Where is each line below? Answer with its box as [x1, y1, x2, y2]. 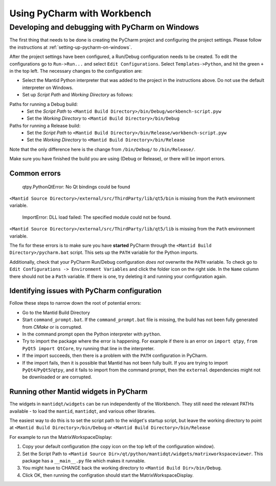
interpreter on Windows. [22, 84, 74, 91]
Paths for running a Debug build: [9, 101, 78, 107]
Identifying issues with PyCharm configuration [9, 287, 162, 295]
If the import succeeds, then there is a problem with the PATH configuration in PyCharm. [22, 352, 208, 358]
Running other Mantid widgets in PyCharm [9, 387, 148, 396]
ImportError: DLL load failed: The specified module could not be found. [22, 214, 172, 220]
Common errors [9, 169, 61, 178]
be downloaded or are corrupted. [22, 374, 92, 380]
